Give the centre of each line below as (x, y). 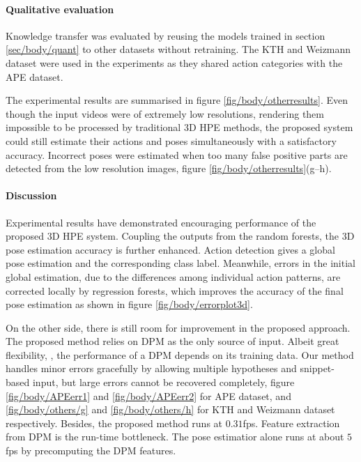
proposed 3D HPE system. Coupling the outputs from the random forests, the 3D (180, 236)
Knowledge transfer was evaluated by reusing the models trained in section (166, 35)
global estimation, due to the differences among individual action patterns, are (173, 276)
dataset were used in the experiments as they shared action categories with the (174, 62)
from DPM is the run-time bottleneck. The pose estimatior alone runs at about (175, 437)
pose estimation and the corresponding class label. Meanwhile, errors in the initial (180, 263)
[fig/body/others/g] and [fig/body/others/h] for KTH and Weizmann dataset (170, 409)
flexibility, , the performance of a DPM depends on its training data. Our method (180, 354)
